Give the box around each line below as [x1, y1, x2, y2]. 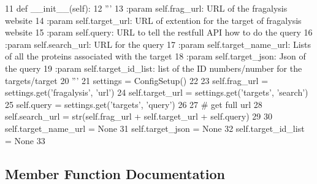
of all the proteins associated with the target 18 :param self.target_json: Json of [5, 50, 306, 63]
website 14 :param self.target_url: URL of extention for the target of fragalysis [5, 13, 302, 26]
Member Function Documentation [5, 164, 226, 183]
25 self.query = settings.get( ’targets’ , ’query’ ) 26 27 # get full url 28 [5, 98, 262, 110]
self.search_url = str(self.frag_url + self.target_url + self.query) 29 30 [5, 110, 272, 123]
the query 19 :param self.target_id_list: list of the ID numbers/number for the [5, 61, 302, 74]
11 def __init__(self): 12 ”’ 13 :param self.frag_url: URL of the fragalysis [5, 2, 288, 14]
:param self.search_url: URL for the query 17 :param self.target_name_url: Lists [5, 37, 311, 50]
